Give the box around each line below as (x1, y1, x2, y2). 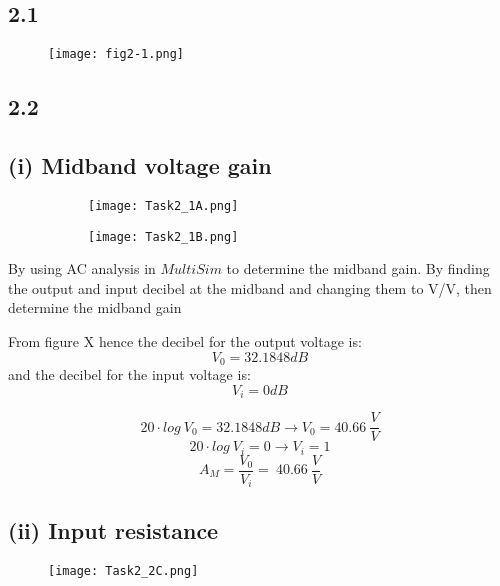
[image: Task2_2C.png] (48, 564, 199, 579)
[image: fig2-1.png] (48, 47, 185, 62)
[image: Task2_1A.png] (88, 198, 239, 213)
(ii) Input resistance (8, 515, 219, 546)
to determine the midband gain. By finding (226, 258, 490, 279)
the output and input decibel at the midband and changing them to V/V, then (8, 277, 492, 298)
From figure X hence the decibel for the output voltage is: (8, 330, 362, 351)
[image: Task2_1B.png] (88, 229, 239, 244)
